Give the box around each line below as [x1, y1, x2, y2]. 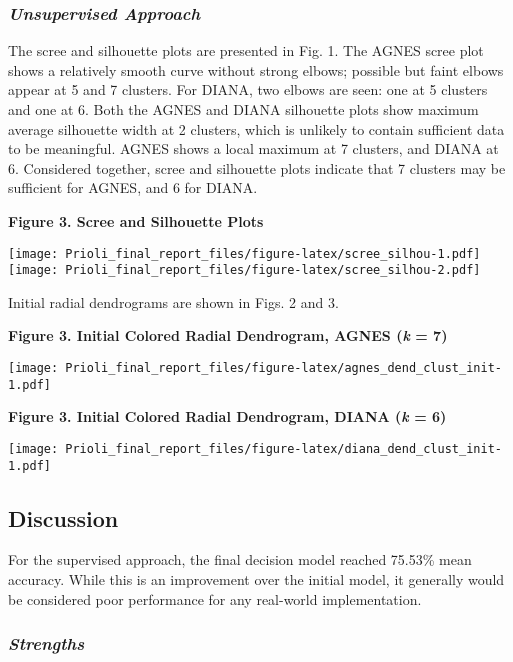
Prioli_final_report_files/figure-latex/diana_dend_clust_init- [65, 441, 502, 456]
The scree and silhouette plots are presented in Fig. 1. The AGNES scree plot [8, 40, 484, 61]
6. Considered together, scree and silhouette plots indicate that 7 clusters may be [8, 157, 506, 178]
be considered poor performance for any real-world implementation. [8, 588, 422, 609]
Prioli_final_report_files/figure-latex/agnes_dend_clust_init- [65, 361, 502, 376]
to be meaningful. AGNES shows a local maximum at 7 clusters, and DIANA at [8, 138, 499, 159]
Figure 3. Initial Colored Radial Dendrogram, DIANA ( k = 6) [8, 406, 447, 427]
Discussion [8, 502, 119, 533]
